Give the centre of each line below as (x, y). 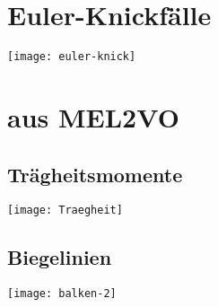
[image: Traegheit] (65, 211)
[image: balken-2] (62, 294)
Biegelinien (60, 257)
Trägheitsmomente (95, 174)
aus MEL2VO (93, 116)
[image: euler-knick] (72, 57)
